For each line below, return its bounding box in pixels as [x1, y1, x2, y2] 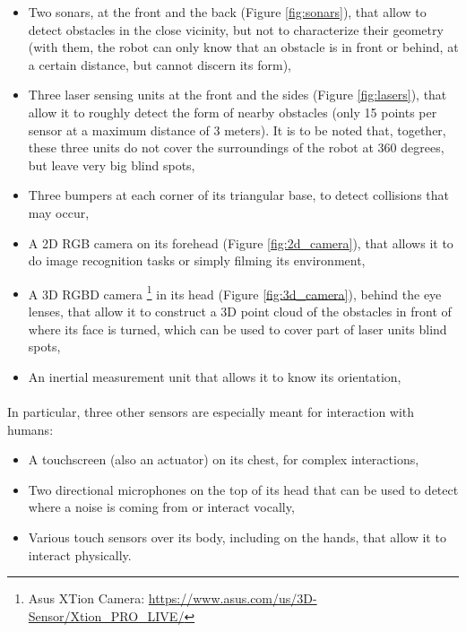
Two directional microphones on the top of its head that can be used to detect [28, 480, 459, 498]
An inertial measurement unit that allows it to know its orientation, [28, 367, 401, 385]
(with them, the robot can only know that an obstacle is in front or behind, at [28, 38, 459, 56]
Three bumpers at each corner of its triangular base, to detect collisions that [28, 186, 450, 204]
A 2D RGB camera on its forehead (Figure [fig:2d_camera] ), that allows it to [28, 233, 453, 252]
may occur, [28, 203, 90, 221]
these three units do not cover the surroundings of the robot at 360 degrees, [28, 138, 444, 157]
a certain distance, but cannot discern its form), [28, 55, 291, 74]
